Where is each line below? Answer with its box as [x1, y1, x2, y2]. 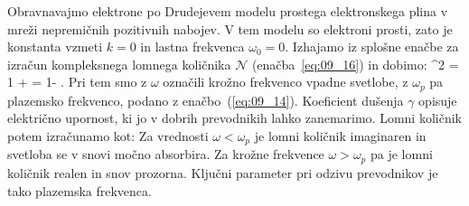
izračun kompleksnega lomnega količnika [7, 54, 231, 73]
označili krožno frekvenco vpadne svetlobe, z [163, 72, 408, 91]
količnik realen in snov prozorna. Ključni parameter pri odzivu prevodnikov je [7, 163, 438, 182]
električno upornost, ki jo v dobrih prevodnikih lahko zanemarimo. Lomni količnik [7, 108, 462, 127]
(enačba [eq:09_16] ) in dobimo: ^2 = [251, 54, 459, 73]
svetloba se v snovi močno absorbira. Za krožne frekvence [7, 145, 324, 164]
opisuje [418, 90, 457, 109]
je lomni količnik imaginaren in [254, 126, 427, 145]
